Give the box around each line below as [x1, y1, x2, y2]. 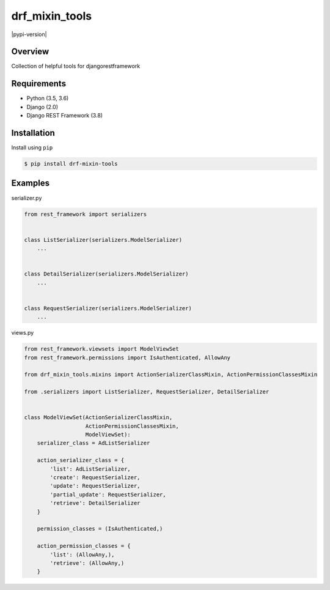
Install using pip [11, 144, 53, 151]
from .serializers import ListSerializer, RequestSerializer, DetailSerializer [24, 389, 269, 395]
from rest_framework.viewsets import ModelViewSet [24, 346, 180, 353]
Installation [11, 127, 55, 138]
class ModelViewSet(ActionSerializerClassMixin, [24, 414, 173, 421]
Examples [11, 178, 50, 189]
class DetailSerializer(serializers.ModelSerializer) [24, 271, 189, 278]
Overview [11, 47, 50, 57]
